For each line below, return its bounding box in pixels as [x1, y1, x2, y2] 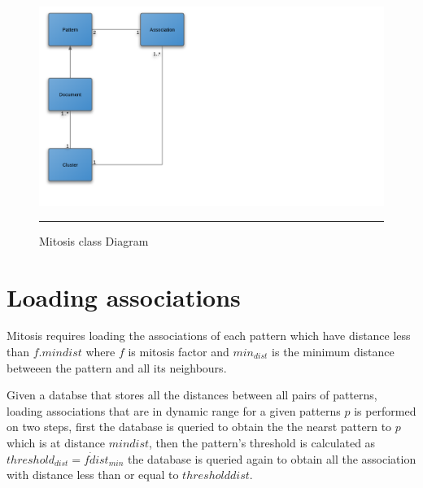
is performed [354, 402, 416, 419]
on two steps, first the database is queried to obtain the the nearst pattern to [7, 418, 392, 435]
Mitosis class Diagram [39, 232, 149, 249]
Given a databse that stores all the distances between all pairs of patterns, [7, 386, 377, 403]
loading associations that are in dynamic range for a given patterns [7, 402, 341, 419]
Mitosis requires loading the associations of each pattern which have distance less [7, 327, 411, 344]
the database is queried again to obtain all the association [127, 450, 416, 467]
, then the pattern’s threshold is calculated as [149, 434, 376, 451]
